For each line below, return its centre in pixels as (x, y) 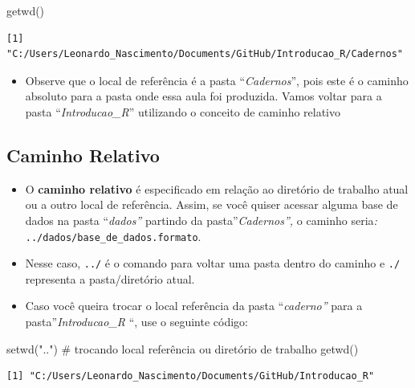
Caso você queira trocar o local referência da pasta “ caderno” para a (194, 306)
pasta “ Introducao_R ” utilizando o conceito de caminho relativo (183, 111)
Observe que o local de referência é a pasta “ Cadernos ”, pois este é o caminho (217, 80)
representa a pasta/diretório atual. (110, 278)
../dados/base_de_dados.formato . (113, 236)
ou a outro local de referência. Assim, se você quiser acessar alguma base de (212, 204)
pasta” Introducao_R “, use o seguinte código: (136, 322)
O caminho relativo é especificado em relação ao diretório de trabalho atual (217, 188)
